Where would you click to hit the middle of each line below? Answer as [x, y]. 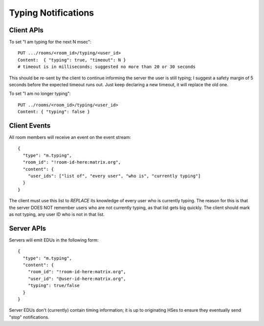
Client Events [30, 126]
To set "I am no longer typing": [40, 93]
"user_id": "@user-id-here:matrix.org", [77, 279]
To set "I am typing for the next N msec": [50, 42]
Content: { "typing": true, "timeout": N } [72, 60]
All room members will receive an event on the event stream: [70, 138]
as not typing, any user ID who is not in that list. [57, 214]
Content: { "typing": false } [54, 112]
